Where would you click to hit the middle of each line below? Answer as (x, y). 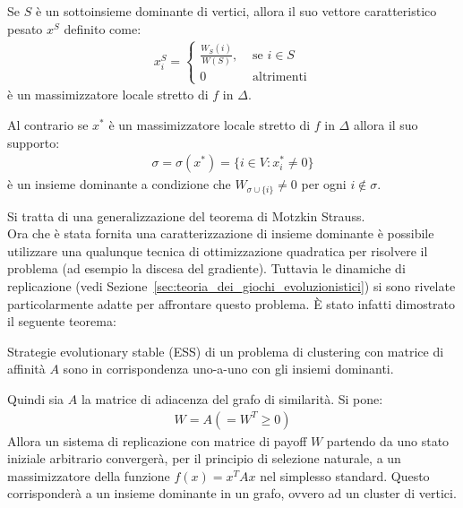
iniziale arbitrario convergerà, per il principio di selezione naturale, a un (204, 458)
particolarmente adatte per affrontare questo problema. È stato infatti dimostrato (231, 303)
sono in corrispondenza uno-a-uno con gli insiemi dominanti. (228, 369)
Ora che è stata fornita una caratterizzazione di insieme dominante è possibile (221, 233)
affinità (26, 369)
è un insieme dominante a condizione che (119, 184)
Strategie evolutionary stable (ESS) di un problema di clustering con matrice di (226, 351)
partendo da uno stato (388, 440)
